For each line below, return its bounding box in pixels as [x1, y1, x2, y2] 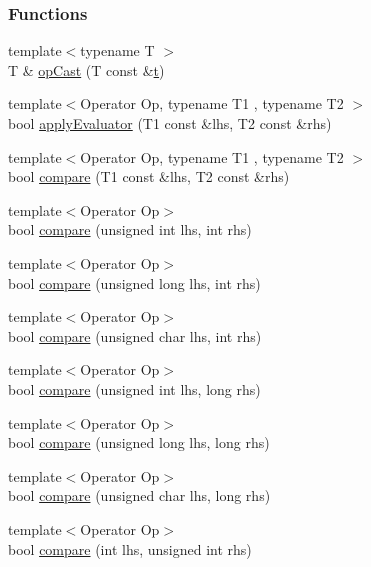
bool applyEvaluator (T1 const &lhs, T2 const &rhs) [8, 113, 332, 133]
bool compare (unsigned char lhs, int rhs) [8, 325, 262, 346]
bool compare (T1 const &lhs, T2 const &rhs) [8, 166, 290, 187]
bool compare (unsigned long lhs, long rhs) [8, 432, 270, 453]
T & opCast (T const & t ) [8, 59, 165, 80]
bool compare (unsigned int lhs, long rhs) [8, 378, 261, 399]
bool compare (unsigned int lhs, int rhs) [8, 219, 252, 240]
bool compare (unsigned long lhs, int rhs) [8, 272, 261, 293]
